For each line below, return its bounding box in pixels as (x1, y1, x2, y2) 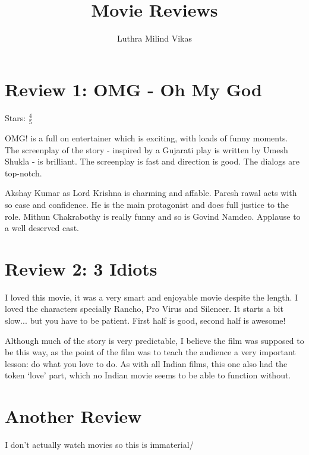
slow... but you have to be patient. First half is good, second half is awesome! (5, 314, 286, 327)
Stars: (5, 111, 26, 124)
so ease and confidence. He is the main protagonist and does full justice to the (5, 198, 289, 210)
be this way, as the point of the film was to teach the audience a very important (5, 346, 296, 358)
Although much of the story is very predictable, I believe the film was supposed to (5, 334, 304, 346)
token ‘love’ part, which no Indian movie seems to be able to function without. (5, 369, 291, 381)
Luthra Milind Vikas (117, 32, 192, 45)
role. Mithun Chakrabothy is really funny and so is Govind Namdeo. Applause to (5, 210, 301, 222)
